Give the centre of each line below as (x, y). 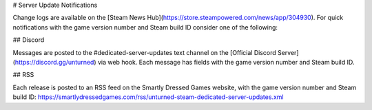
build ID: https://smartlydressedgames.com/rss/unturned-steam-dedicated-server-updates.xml (148, 97)
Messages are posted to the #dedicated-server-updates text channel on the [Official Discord (145, 52)
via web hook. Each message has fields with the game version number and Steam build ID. (226, 62)
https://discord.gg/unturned (54, 62)
